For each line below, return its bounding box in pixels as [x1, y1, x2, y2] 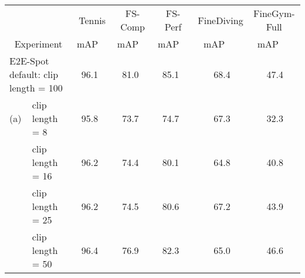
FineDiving [198, 13, 243, 27]
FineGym [253, 6, 292, 20]
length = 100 [9, 81, 63, 94]
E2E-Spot [9, 54, 49, 67]
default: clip [9, 67, 59, 81]
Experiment [14, 37, 63, 50]
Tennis [79, 13, 106, 27]
